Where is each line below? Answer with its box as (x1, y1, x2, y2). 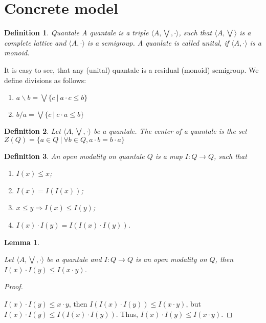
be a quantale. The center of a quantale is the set (94, 126, 247, 136)
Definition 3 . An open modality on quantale (4, 150, 145, 161)
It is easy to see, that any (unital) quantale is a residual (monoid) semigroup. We (4, 64, 259, 75)
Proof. (4, 281, 23, 292)
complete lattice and (4, 37, 66, 48)
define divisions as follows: (4, 74, 86, 85)
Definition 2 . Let (4, 126, 61, 136)
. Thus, (116, 308, 139, 319)
